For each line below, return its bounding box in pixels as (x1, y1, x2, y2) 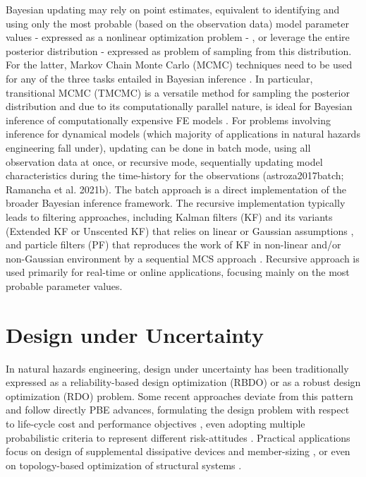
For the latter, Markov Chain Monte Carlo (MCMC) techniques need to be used (6, 57, 353, 72)
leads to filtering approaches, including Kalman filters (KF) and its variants (6, 209, 333, 224)
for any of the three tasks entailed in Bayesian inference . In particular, (6, 71, 313, 85)
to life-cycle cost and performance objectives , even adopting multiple (6, 416, 305, 430)
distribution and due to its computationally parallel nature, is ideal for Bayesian (6, 99, 353, 114)
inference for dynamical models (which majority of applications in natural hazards (6, 126, 360, 141)
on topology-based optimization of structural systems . (6, 457, 242, 472)
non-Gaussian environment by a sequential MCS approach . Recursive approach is (6, 250, 360, 265)
